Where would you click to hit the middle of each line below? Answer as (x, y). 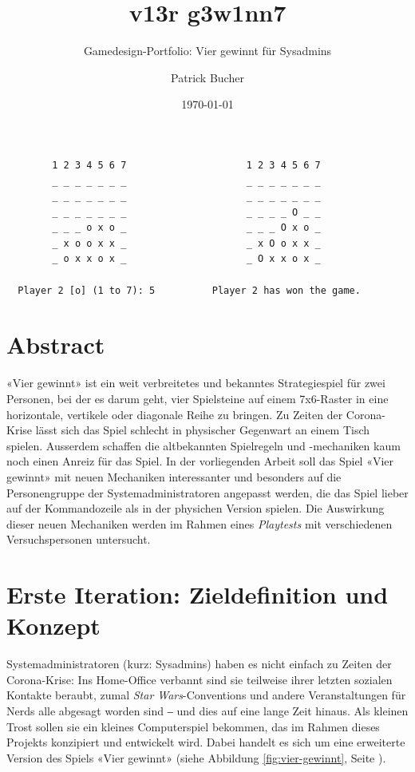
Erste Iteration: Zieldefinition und (198, 594)
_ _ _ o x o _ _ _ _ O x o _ (186, 228)
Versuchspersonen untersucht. (79, 539)
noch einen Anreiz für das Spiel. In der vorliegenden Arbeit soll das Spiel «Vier (200, 461)
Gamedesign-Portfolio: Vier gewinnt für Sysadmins (207, 51)
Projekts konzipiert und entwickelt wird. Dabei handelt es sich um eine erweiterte (206, 742)
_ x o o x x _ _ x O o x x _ (186, 243)
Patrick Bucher (207, 77)
